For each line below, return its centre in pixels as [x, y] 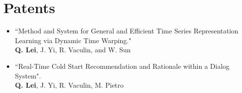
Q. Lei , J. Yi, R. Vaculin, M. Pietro [69, 85]
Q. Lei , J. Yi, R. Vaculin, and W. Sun [73, 50]
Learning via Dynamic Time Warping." [73, 40]
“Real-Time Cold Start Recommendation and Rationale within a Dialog [122, 66]
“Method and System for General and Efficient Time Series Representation [127, 31]
